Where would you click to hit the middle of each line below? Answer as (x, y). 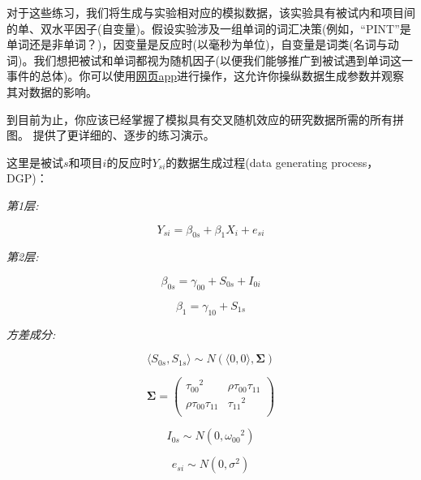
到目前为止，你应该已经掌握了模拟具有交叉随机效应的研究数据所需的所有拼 (205, 119)
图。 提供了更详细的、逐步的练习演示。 (111, 135)
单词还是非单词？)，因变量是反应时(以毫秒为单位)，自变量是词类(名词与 (197, 44)
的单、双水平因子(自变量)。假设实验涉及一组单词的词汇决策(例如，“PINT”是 (209, 28)
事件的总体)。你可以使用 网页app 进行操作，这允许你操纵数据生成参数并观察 (206, 76)
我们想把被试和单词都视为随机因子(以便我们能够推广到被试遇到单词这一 (223, 60)
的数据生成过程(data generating (247, 162)
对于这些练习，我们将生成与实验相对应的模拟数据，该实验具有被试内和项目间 (211, 12)
